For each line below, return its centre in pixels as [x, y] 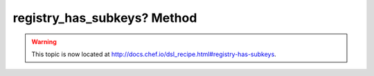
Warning [44, 42]
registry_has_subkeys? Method [105, 18]
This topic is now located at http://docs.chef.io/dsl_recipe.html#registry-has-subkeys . [154, 54]
